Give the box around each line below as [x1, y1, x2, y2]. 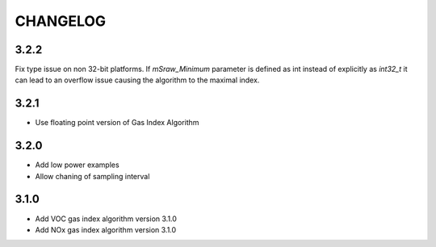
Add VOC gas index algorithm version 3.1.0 [35, 214, 178, 224]
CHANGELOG [15, 12, 107, 30]
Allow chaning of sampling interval [35, 171, 150, 181]
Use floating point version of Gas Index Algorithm [35, 118, 199, 128]
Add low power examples [35, 160, 120, 170]
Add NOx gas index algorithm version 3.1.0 [35, 224, 177, 234]
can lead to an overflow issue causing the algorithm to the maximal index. [15, 75, 260, 85]
